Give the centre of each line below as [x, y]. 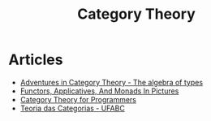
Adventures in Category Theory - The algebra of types [112, 82]
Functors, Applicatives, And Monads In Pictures [99, 91]
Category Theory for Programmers [78, 99]
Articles [36, 60]
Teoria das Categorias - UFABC [73, 108]
